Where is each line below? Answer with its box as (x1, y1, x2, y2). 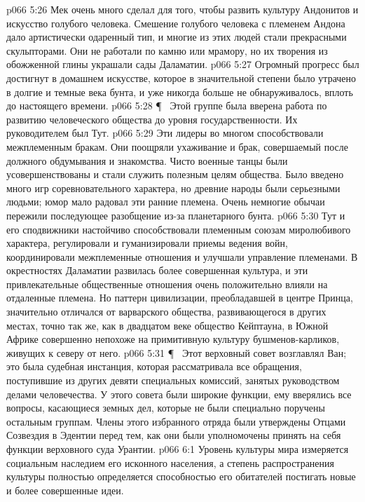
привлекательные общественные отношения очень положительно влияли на (6, 276, 328, 291)
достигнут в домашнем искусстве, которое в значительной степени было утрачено (6, 70, 357, 85)
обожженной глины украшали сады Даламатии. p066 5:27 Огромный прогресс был (6, 57, 359, 72)
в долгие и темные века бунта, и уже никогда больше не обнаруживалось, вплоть (6, 84, 353, 99)
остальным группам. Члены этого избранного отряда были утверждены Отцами (6, 414, 346, 428)
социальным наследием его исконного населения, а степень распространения (6, 455, 334, 470)
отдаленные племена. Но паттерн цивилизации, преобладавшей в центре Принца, (6, 290, 353, 305)
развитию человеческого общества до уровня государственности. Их (6, 111, 298, 126)
